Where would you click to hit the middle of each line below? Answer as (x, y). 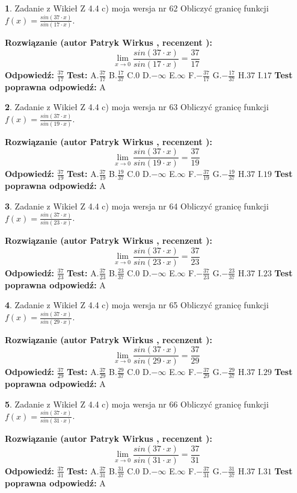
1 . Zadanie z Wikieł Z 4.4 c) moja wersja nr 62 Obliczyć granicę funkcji (137, 8)
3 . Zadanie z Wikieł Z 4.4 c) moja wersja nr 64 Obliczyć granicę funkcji (137, 206)
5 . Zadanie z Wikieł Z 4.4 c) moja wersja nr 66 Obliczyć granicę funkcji (137, 404)
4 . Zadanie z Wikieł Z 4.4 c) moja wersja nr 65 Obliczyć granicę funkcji (137, 305)
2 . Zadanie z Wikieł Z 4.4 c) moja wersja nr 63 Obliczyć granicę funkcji (137, 107)
